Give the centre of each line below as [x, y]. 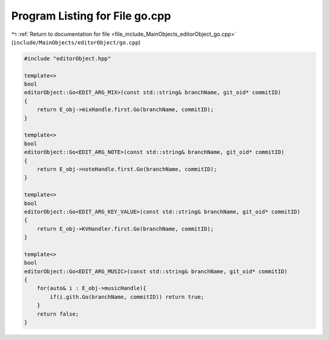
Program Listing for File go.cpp [91, 16]
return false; [58, 314]
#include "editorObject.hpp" [68, 58]
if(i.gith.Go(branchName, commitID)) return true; [127, 297]
